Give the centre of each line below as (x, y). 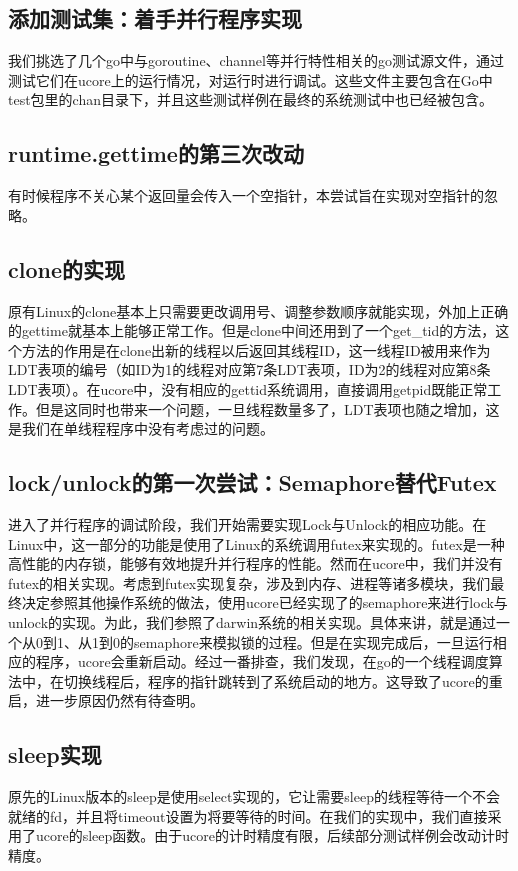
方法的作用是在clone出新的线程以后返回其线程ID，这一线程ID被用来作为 (256, 349)
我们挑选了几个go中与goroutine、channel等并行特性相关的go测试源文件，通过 (256, 60)
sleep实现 (55, 754)
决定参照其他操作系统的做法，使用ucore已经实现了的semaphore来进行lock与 (264, 602)
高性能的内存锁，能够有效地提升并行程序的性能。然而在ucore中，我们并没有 (255, 563)
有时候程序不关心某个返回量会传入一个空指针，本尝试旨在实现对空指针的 (246, 195)
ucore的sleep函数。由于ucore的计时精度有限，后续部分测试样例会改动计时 (272, 835)
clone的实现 (66, 268)
